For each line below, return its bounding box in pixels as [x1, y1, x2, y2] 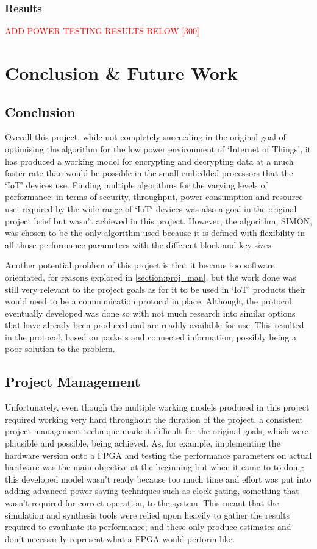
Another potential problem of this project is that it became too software [5, 259, 275, 271]
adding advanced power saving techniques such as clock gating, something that [5, 484, 299, 497]
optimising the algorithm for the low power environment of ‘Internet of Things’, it [5, 142, 312, 155]
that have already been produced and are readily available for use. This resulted [5, 318, 304, 331]
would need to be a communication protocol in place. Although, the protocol [5, 295, 291, 307]
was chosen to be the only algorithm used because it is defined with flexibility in [5, 226, 305, 239]
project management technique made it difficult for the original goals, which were [5, 425, 308, 437]
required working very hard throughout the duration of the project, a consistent [5, 412, 303, 425]
